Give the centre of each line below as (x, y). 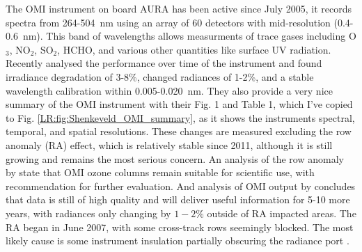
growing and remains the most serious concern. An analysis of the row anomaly (175, 158)
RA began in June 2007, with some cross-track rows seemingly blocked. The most (180, 227)
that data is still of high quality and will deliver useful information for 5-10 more (178, 199)
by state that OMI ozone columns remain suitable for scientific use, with (160, 172)
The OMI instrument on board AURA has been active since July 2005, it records (179, 8)
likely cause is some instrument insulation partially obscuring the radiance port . (178, 241)
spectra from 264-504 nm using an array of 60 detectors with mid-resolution (168, 22)
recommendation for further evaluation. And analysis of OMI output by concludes (181, 186)
